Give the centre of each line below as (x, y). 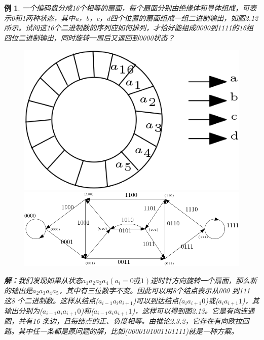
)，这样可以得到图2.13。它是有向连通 (193, 310)
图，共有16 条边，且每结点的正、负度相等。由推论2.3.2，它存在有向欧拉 (123, 321)
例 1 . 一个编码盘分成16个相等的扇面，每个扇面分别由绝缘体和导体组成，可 (127, 8)
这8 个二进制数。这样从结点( (51, 300)
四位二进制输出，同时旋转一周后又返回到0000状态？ (89, 37)
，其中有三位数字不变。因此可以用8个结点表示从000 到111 (155, 290)
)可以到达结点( (157, 300)
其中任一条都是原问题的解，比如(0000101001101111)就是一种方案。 (128, 331)
